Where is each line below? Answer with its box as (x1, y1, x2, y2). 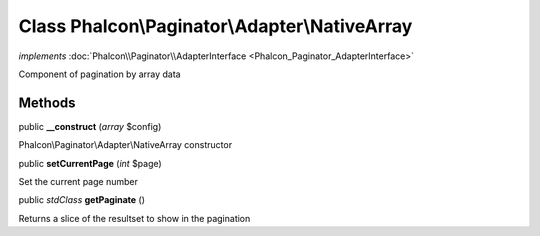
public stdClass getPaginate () (18, 194, 145, 206)
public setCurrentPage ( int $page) (18, 157, 162, 169)
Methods (18, 94, 76, 111)
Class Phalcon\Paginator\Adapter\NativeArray (18, 15, 413, 37)
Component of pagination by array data (18, 68, 181, 80)
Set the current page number (18, 176, 139, 188)
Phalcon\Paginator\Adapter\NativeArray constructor (18, 139, 233, 151)
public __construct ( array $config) (18, 120, 162, 132)
